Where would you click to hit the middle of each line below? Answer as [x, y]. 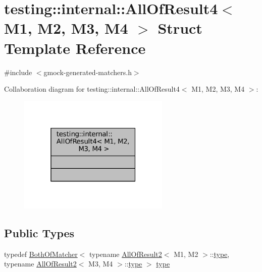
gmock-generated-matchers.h [88, 72]
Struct [180, 28]
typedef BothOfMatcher [41, 254]
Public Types [39, 232]
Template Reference [75, 48]
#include [18, 72]
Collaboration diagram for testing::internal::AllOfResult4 [92, 89]
